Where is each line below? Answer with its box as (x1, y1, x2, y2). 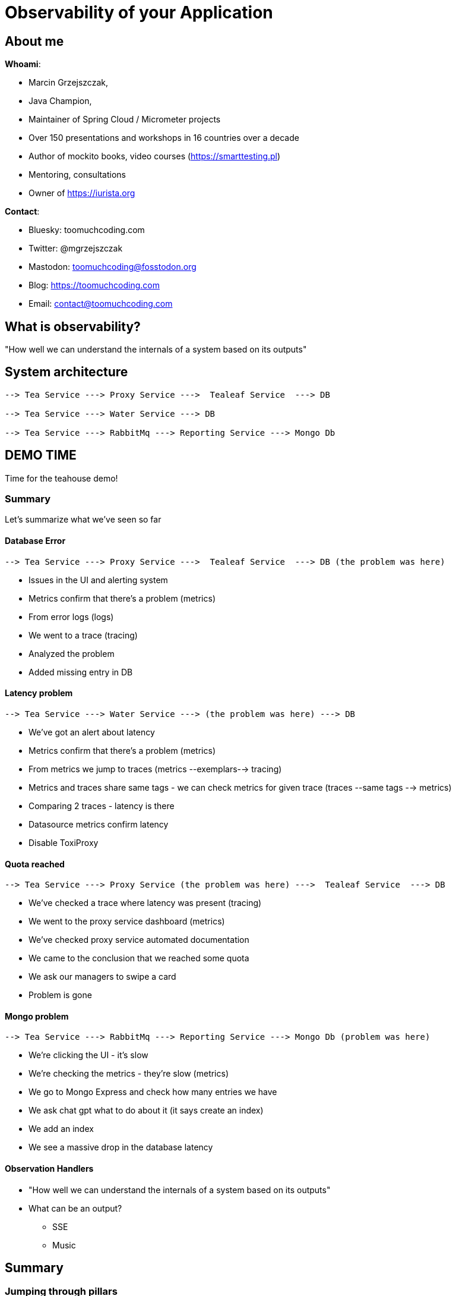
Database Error (5, 536, 66, 546)
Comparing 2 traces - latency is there (28, 800, 175, 811)
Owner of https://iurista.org (28, 188, 135, 199)
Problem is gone (28, 990, 92, 1001)
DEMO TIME (5, 448, 77, 463)
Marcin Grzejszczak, (28, 77, 108, 88)
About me (5, 33, 64, 49)
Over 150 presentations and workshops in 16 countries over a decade (28, 133, 299, 143)
